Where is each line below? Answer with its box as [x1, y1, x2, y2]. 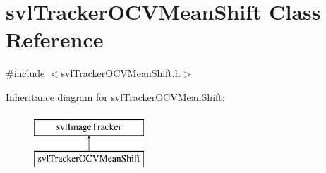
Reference [6, 25, 104, 54]
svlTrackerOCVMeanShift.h [61, 66, 181, 80]
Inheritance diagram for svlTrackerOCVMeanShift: [6, 89, 225, 104]
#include [6, 66, 45, 80]
